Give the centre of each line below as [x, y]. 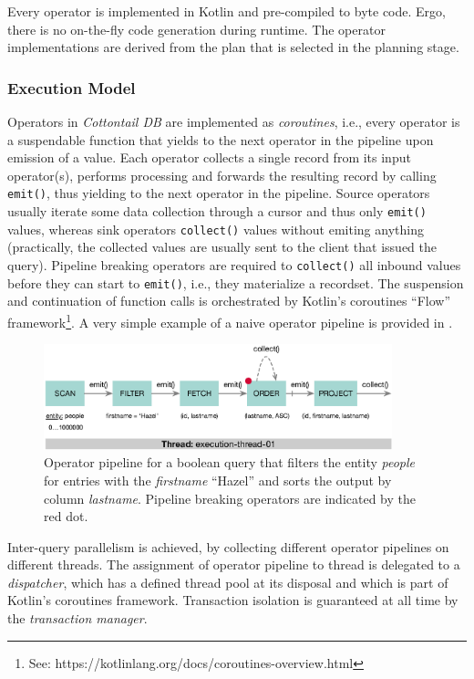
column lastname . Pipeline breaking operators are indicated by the [230, 498]
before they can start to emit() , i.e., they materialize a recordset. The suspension [236, 282]
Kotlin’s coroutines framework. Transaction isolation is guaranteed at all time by [233, 600]
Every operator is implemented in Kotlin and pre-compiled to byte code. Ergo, [227, 11]
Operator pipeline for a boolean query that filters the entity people [230, 462]
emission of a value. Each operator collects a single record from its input [209, 157]
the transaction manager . [77, 618]
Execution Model [72, 87]
